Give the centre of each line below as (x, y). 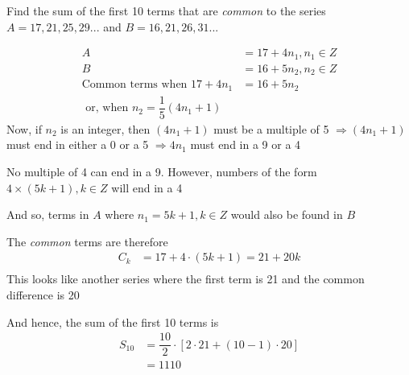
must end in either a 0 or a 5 (78, 144)
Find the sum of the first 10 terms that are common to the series (166, 10)
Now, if (24, 128)
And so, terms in (48, 214)
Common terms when (134, 85)
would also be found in (287, 214)
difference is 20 (43, 294)
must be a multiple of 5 (271, 128)
